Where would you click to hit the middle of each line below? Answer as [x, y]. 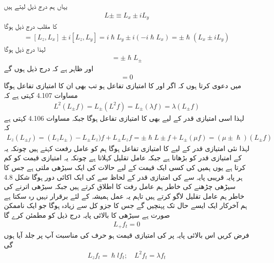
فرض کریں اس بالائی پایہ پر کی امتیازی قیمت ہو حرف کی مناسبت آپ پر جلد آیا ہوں [127, 235]
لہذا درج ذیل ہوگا [25, 48]
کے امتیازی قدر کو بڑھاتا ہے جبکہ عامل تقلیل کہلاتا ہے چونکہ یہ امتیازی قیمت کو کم [123, 158]
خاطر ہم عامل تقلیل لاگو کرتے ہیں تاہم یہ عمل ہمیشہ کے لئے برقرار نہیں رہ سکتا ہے [124, 196]
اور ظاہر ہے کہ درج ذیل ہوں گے [49, 68]
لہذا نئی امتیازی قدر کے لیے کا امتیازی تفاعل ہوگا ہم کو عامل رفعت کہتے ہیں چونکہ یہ [127, 148]
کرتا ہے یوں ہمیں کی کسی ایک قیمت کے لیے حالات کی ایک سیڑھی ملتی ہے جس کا [125, 167]
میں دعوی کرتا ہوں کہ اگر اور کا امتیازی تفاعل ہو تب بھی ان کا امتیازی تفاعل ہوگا [123, 85]
